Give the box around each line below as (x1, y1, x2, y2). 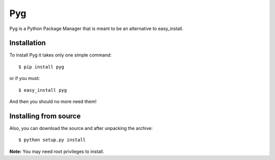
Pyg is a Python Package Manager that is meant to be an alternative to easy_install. (9, 25, 184, 32)
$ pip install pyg (18, 64, 65, 70)
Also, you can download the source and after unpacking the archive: (9, 125, 153, 131)
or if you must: (9, 75, 40, 82)
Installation (9, 39, 46, 47)
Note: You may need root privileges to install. (9, 148, 104, 154)
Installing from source (9, 112, 81, 120)
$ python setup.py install (18, 137, 86, 143)
